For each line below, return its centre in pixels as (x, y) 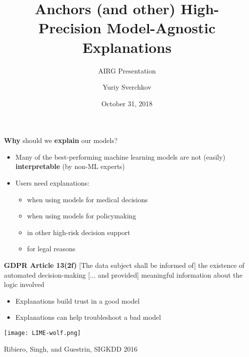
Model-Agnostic (161, 28)
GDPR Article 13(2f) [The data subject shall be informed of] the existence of (124, 265)
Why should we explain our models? (61, 140)
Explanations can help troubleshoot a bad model (88, 317)
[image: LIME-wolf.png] (42, 333)
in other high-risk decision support (79, 232)
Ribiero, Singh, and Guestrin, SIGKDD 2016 (71, 348)
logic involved (24, 284)
